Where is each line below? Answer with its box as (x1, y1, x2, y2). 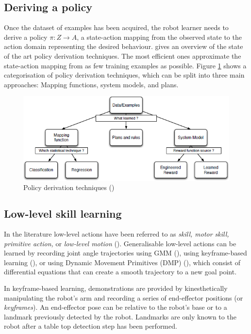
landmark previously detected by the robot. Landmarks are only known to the (4, 311, 236, 321)
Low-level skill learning (4, 206, 122, 221)
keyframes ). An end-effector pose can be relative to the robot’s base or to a (4, 302, 227, 312)
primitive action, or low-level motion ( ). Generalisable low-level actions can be (4, 238, 236, 248)
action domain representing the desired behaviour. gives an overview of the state (4, 41, 243, 51)
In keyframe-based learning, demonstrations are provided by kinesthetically (4, 283, 228, 293)
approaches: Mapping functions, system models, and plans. (4, 79, 179, 89)
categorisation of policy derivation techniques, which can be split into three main (4, 70, 245, 80)
